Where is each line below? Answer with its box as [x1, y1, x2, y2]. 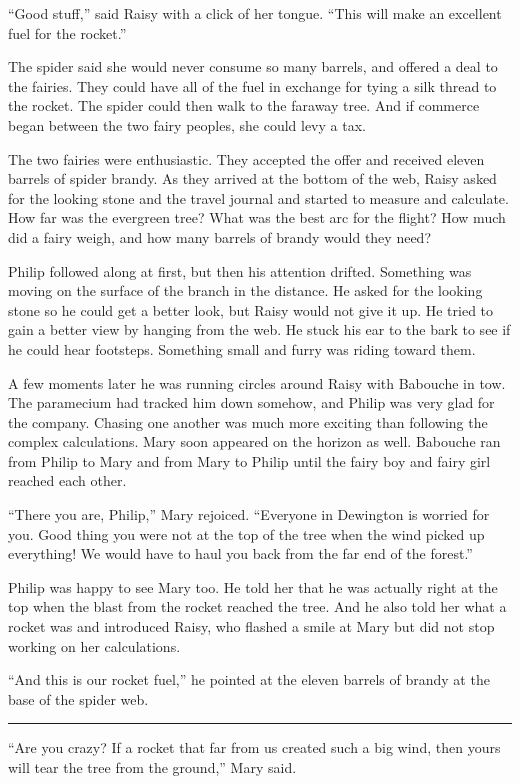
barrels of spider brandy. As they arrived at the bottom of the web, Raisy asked [8, 168, 497, 189]
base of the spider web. [8, 688, 149, 709]
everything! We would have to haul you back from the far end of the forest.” [8, 543, 473, 564]
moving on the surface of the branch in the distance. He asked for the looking [8, 280, 483, 301]
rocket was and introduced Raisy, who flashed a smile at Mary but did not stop [8, 616, 495, 637]
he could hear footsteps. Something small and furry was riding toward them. [8, 338, 476, 359]
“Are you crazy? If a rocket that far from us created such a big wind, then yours [8, 737, 501, 758]
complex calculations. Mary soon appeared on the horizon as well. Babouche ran [8, 431, 501, 452]
